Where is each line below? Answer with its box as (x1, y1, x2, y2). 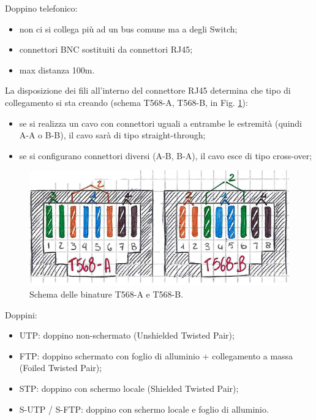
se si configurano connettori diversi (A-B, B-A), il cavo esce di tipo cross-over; (19, 149, 312, 162)
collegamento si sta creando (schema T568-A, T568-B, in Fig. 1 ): (5, 96, 248, 108)
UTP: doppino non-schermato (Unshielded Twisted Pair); (19, 329, 235, 342)
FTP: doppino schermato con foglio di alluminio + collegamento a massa (19, 349, 293, 362)
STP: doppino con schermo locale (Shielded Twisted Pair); (19, 381, 239, 394)
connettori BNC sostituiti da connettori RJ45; (19, 43, 193, 56)
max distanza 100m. (19, 63, 95, 76)
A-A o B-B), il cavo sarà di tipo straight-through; (19, 129, 206, 141)
